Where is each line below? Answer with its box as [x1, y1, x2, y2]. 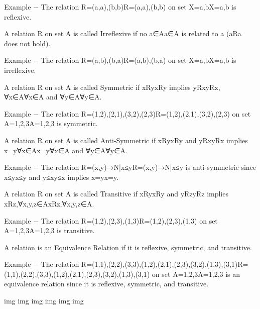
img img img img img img [4, 295, 84, 306]
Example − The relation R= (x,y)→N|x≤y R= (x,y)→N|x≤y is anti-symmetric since [4, 162, 256, 172]
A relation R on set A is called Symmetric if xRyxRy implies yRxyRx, [4, 81, 220, 92]
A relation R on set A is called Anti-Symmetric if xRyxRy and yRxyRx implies [4, 135, 248, 145]
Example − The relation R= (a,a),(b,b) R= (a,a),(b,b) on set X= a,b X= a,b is [4, 2, 236, 12]
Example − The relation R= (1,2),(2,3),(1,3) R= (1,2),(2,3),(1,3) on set [4, 215, 218, 226]
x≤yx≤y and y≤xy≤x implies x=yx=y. [4, 171, 119, 182]
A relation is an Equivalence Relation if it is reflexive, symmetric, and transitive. [4, 242, 252, 252]
